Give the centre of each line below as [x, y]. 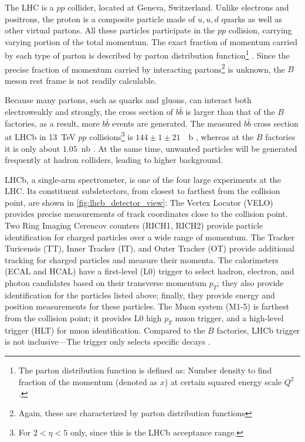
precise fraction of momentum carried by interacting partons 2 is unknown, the [145, 68]
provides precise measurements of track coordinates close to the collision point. [146, 214]
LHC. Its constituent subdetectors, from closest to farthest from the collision [143, 191]
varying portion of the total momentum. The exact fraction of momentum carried [151, 41]
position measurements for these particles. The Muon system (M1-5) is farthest [147, 306]
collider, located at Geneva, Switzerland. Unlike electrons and [178, 7]
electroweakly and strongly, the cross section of [89, 112]
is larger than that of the [230, 112]
